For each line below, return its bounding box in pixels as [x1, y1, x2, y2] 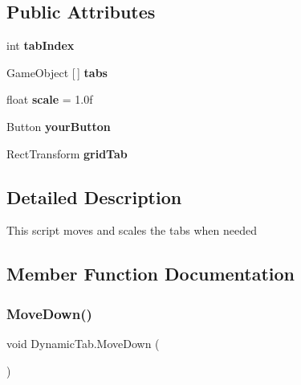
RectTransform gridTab [6, 145, 128, 162]
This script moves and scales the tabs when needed [6, 222, 257, 239]
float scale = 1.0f [6, 91, 93, 108]
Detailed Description [6, 184, 182, 209]
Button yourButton [6, 117, 111, 134]
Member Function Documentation [6, 261, 295, 286]
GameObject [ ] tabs [6, 63, 108, 80]
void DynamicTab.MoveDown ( [6, 334, 160, 351]
